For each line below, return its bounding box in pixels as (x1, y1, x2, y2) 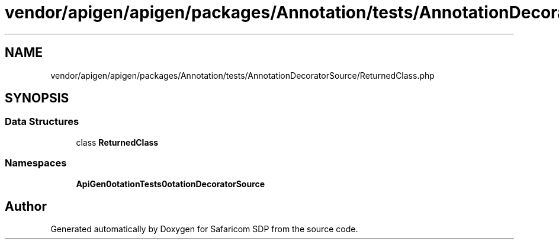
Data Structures (5, 115, 79, 128)
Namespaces (5, 157, 67, 169)
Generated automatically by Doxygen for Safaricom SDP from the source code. (50, 224, 358, 235)
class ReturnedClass (76, 137, 159, 147)
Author (5, 198, 47, 214)
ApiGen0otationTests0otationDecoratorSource (76, 178, 265, 189)
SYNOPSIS (5, 91, 69, 106)
